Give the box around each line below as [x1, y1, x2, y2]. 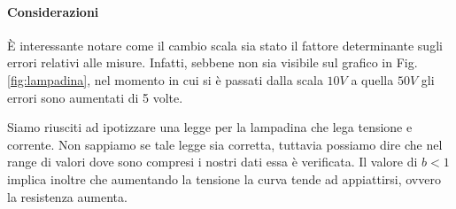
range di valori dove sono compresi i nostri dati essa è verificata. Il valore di [7, 152, 418, 171]
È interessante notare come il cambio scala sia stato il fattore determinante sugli [7, 35, 443, 54]
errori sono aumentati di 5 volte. [7, 88, 183, 106]
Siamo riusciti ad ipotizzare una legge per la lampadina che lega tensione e [7, 118, 413, 136]
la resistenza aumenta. [7, 187, 128, 205]
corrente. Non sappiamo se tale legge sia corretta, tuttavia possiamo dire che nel [7, 135, 443, 153]
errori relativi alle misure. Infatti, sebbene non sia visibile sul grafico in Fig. [7, 53, 418, 72]
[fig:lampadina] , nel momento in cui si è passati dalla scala [7, 70, 323, 89]
